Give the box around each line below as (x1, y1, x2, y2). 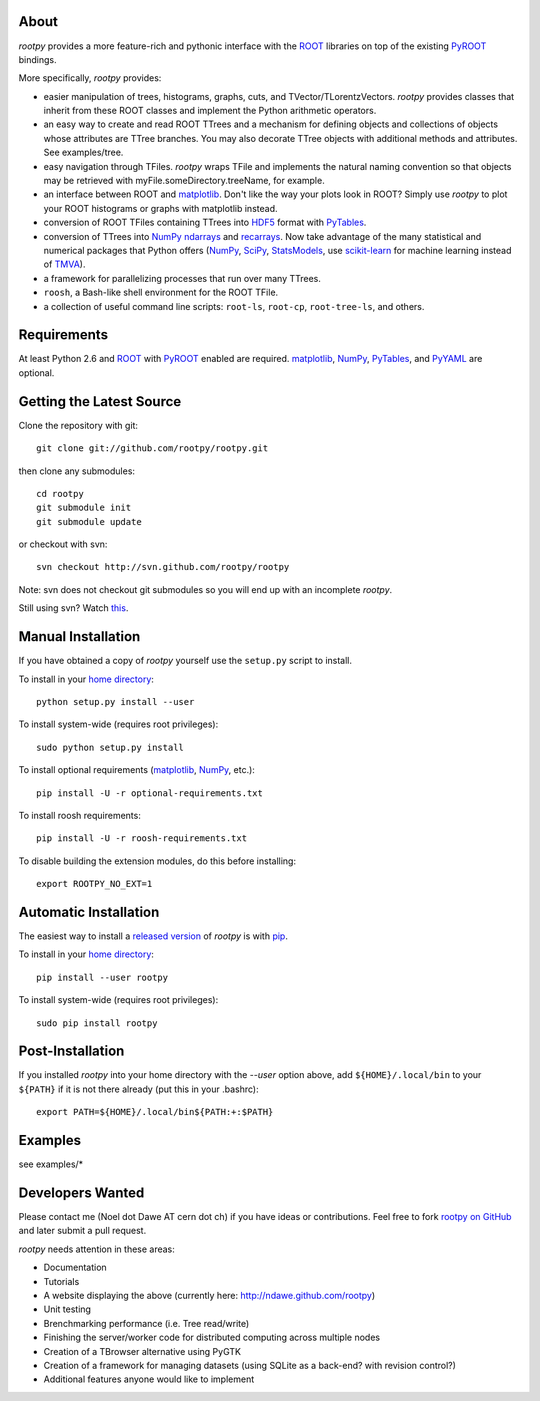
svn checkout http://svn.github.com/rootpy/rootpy (36, 561, 290, 573)
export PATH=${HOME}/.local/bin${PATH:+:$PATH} (36, 1106, 274, 1118)
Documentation (43, 1261, 107, 1274)
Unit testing (43, 1303, 92, 1315)
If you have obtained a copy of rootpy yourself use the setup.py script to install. (18, 655, 353, 667)
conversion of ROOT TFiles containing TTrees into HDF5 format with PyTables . (43, 216, 367, 229)
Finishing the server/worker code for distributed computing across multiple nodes (43, 1331, 380, 1344)
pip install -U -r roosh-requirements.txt (36, 833, 248, 844)
